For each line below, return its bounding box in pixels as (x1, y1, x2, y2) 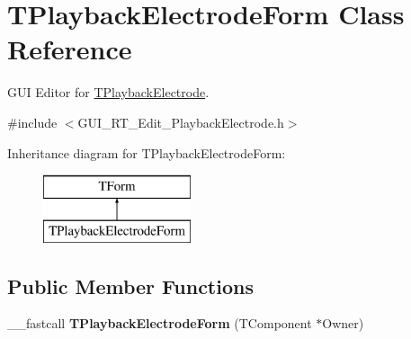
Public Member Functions (7, 272, 254, 299)
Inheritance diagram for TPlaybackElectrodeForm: (7, 143, 286, 162)
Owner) (322, 314, 364, 333)
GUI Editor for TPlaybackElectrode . (7, 83, 210, 102)
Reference (7, 31, 132, 67)
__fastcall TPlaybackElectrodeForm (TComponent (7, 314, 312, 333)
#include (7, 112, 58, 131)
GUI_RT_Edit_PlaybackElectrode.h (77, 112, 284, 131)
